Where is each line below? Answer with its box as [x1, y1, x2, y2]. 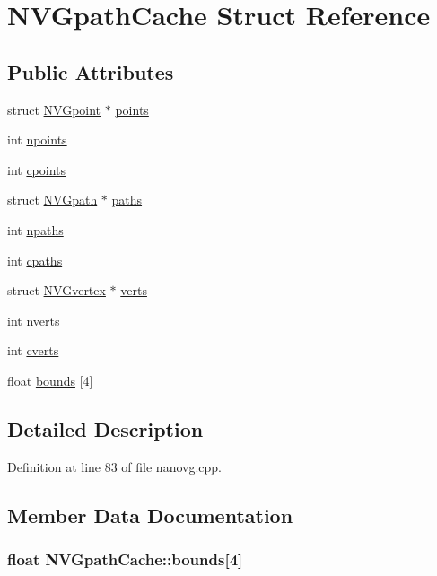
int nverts [7, 310, 60, 329]
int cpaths [7, 250, 63, 269]
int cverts [7, 341, 59, 360]
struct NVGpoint [7, 100, 101, 118]
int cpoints [7, 160, 66, 179]
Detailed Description [7, 415, 204, 442]
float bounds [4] [7, 371, 93, 389]
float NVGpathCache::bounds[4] [7, 548, 243, 571]
